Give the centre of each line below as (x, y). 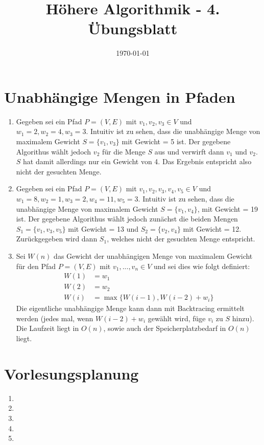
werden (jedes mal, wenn (55, 318)
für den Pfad (36, 266)
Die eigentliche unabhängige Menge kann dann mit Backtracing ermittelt (130, 308)
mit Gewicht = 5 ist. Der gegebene (176, 141)
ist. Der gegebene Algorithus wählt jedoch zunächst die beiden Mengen (127, 219)
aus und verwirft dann (189, 151)
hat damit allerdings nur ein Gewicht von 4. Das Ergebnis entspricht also (137, 161)
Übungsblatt (133, 28)
